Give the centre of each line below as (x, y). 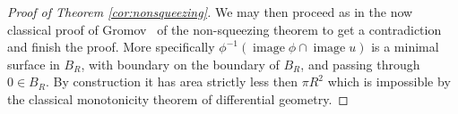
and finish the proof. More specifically (111, 47)
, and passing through (360, 64)
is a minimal (405, 47)
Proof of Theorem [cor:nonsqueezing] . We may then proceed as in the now (210, 12)
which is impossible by (389, 81)
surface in (34, 64)
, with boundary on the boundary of (180, 64)
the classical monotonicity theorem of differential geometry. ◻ (178, 98)
